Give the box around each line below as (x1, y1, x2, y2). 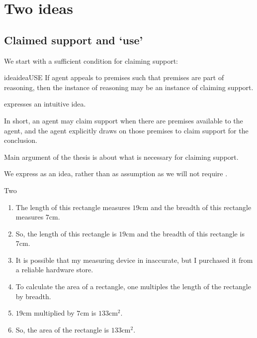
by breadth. (15, 291, 51, 301)
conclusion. (4, 135, 37, 145)
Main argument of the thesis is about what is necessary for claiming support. (4, 151, 239, 162)
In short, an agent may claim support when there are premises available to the (4, 115, 243, 125)
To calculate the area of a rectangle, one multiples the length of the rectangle (15, 281, 251, 292)
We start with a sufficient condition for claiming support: (4, 55, 178, 66)
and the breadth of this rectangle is (137, 228, 245, 238)
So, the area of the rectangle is (15, 324, 109, 335)
